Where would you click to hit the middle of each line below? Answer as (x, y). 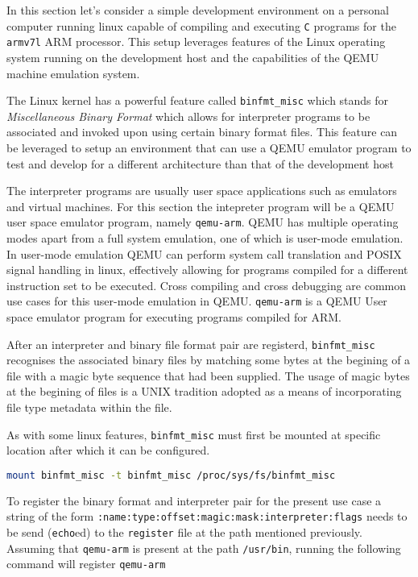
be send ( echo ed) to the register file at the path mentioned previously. (184, 532)
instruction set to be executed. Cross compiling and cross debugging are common (207, 285)
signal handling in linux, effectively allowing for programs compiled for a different (207, 270)
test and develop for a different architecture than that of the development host (200, 163)
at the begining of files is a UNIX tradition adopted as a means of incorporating (204, 391)
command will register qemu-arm (86, 564)
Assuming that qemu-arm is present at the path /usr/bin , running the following (204, 548)
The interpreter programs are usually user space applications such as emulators (202, 191)
